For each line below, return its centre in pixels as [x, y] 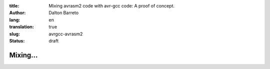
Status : [17, 40]
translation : [22, 27]
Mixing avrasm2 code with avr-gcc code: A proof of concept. [112, 6]
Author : [17, 13]
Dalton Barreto [64, 13]
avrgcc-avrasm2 [66, 34]
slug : [14, 34]
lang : [15, 19]
